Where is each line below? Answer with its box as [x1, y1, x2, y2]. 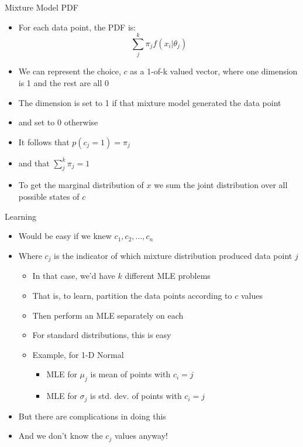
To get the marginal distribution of [18, 179, 144, 191]
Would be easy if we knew [18, 230, 112, 242]
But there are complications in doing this [18, 410, 166, 422]
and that [18, 156, 50, 169]
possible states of [18, 190, 80, 203]
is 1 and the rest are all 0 [18, 76, 109, 88]
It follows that [18, 135, 70, 148]
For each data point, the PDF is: [18, 21, 136, 33]
